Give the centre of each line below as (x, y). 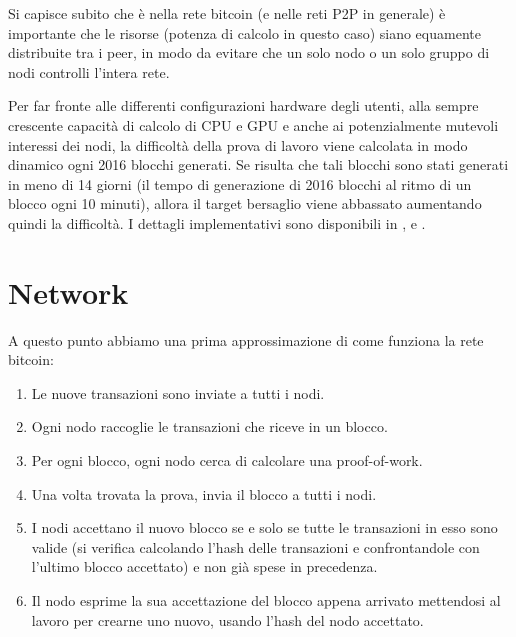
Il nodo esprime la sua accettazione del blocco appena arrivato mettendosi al (266, 600)
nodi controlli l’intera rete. (89, 71)
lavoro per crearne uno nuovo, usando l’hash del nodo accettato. (227, 619)
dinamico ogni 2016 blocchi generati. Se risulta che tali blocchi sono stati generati (258, 164)
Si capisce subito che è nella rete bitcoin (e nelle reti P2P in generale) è (227, 13)
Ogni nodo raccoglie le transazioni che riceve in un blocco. (209, 426)
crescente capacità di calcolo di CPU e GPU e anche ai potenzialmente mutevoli (253, 124)
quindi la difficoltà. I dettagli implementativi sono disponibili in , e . (217, 222)
